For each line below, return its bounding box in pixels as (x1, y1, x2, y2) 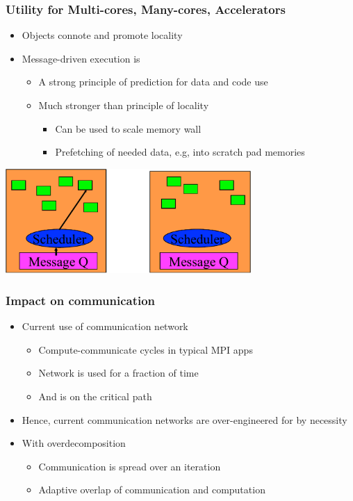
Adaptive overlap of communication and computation (38, 482, 265, 497)
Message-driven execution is (22, 51, 140, 65)
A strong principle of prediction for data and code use (38, 74, 268, 89)
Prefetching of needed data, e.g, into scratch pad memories (55, 145, 305, 159)
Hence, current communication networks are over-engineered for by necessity (22, 412, 347, 427)
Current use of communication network (22, 319, 188, 334)
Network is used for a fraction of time (38, 366, 199, 380)
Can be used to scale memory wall (55, 121, 202, 135)
